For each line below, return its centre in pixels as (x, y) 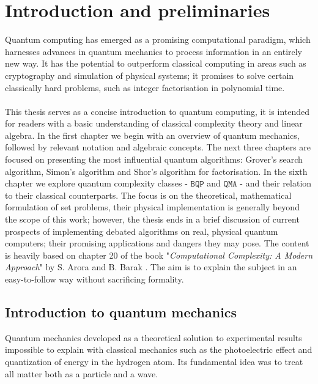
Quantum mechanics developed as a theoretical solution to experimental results (153, 337)
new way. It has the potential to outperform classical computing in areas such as (156, 63)
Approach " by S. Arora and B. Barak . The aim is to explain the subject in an (151, 267)
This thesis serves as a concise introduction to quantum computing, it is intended (157, 111)
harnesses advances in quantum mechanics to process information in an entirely (154, 51)
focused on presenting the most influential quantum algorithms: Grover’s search (154, 159)
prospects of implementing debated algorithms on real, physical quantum (142, 231)
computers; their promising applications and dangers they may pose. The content (157, 243)
